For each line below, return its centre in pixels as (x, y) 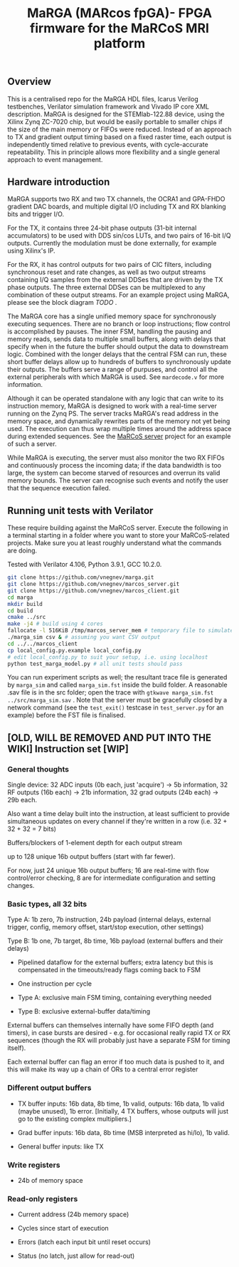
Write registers (34, 1165)
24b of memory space (50, 1181)
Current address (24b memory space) (73, 1214)
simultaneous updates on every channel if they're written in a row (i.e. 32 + (117, 822)
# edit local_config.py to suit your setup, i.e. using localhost (108, 657)
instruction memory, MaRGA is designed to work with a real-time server (112, 406)
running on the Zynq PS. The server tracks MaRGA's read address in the (113, 414)
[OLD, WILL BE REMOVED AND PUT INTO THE (110, 738)
